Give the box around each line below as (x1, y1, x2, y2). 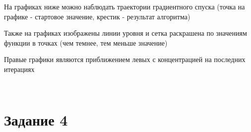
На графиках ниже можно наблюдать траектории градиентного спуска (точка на (4, 1, 245, 11)
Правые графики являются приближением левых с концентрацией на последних (4, 54, 246, 65)
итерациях (4, 64, 35, 74)
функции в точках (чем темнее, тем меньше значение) (4, 37, 168, 48)
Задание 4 (4, 110, 68, 130)
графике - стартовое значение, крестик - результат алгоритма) (4, 11, 190, 21)
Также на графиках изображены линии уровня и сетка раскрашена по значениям (4, 28, 247, 38)
